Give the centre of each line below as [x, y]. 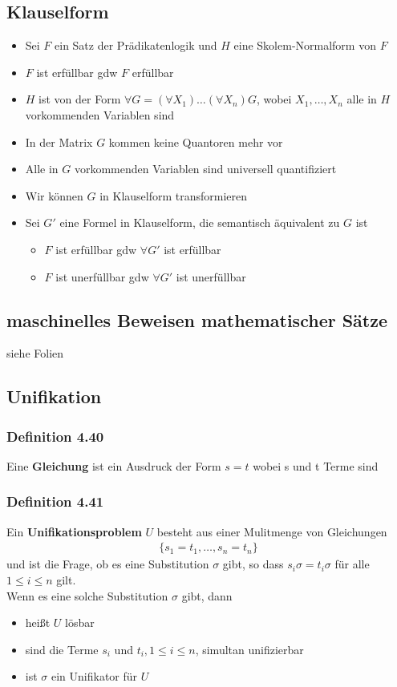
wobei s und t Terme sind [316, 465]
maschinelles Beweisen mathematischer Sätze [197, 319]
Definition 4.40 [55, 436]
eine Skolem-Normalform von [305, 45]
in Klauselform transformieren [174, 195]
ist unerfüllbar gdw [102, 276]
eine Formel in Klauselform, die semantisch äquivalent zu [200, 222]
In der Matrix [59, 141]
